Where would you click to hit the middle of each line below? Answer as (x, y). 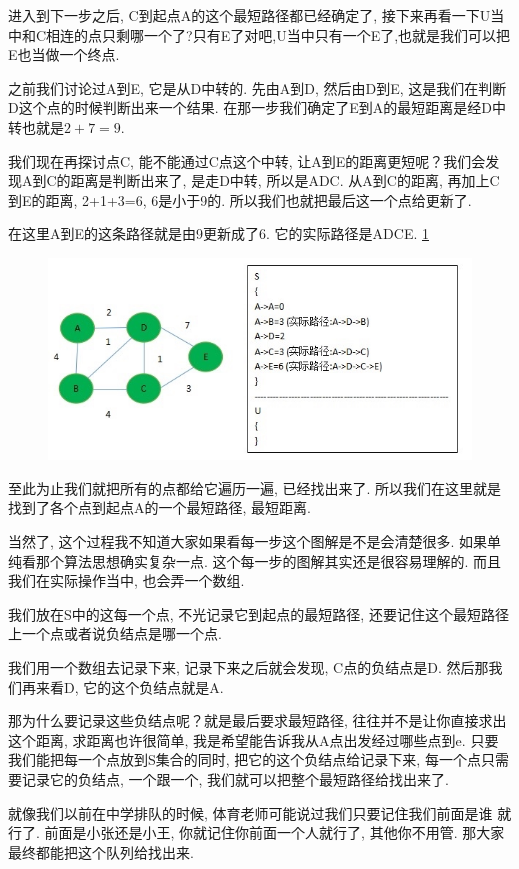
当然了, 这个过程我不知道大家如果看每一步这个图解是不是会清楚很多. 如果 (248, 541)
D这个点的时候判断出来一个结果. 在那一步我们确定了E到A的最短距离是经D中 (257, 107)
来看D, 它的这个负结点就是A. (129, 686)
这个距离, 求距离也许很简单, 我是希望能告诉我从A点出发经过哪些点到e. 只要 (253, 739)
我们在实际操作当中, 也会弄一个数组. (126, 580)
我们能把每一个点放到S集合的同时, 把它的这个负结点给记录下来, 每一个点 (244, 759)
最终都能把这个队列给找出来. (101, 851)
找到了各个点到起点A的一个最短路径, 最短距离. (159, 507)
